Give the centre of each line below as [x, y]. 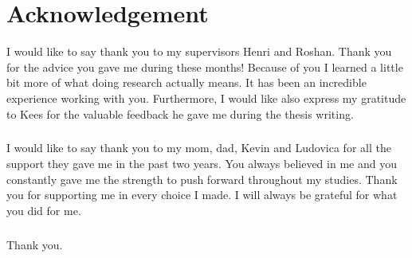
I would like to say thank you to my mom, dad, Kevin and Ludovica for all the [199, 148]
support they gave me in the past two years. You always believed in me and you [202, 164]
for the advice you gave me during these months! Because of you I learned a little [205, 66]
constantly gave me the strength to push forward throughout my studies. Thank [202, 179]
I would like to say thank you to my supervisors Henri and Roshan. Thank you [199, 51]
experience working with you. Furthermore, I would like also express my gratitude [206, 98]
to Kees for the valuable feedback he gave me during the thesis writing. [180, 113]
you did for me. [44, 210]
